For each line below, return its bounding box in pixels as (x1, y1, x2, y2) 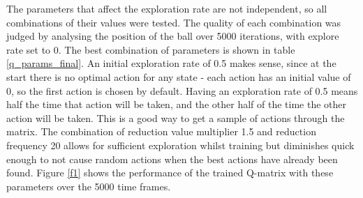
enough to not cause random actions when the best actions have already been (6, 151, 338, 166)
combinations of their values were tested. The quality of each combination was (6, 15, 341, 29)
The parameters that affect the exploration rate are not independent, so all (6, 1, 327, 15)
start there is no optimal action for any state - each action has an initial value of (6, 69, 351, 84)
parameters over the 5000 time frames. (6, 178, 171, 193)
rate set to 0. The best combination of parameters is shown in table (6, 42, 295, 56)
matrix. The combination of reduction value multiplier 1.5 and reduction (6, 124, 316, 139)
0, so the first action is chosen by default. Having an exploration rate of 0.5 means (6, 83, 358, 98)
